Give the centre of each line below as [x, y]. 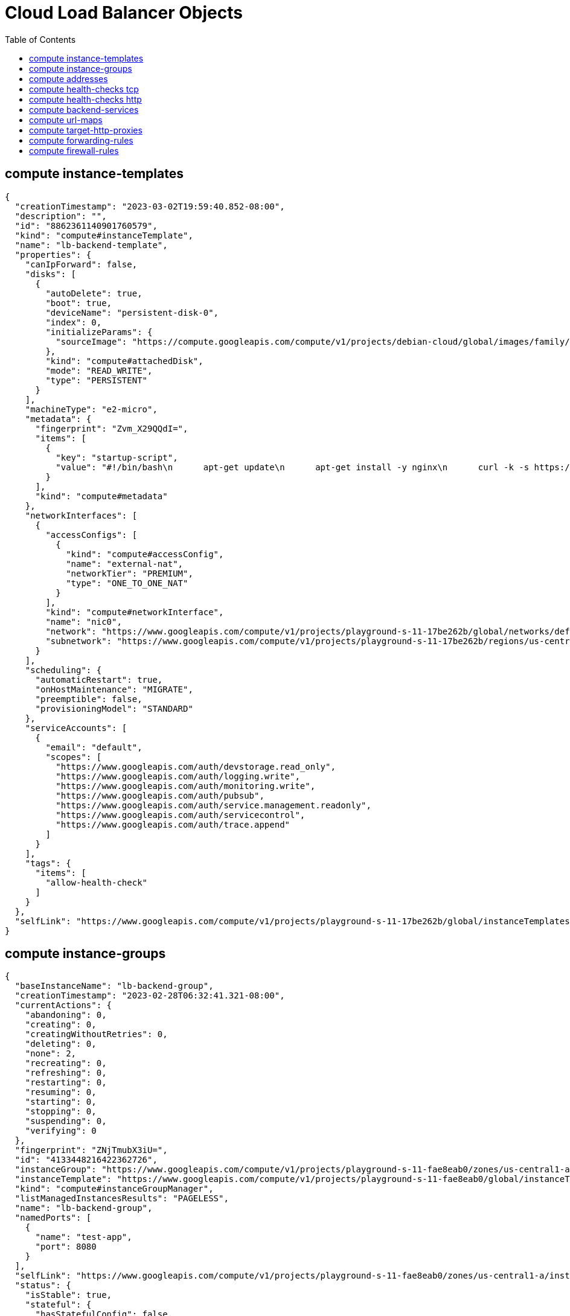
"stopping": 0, [61, 1112]
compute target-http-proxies [86, 130]
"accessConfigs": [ [91, 535]
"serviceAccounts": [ [76, 728]
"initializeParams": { [99, 332]
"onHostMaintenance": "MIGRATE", [114, 689]
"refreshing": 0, [66, 1073]
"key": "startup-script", [117, 457]
